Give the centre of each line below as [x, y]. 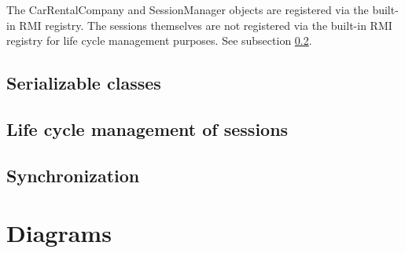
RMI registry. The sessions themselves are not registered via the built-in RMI [206, 25]
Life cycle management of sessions [147, 128]
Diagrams [59, 233]
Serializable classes [84, 83]
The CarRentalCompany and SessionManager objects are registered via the [188, 9]
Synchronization [73, 175]
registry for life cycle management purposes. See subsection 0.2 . [159, 40]
